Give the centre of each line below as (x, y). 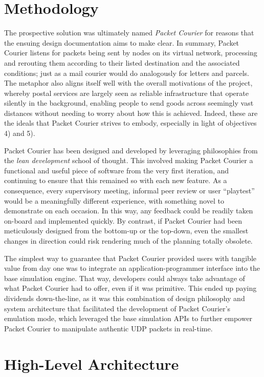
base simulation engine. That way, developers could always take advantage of (125, 278)
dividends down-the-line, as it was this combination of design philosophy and (125, 298)
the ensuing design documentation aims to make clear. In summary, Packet (122, 42)
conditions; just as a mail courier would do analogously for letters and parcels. (127, 73)
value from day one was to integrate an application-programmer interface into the (132, 268)
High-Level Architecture (92, 363)
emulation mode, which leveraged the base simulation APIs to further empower (128, 318)
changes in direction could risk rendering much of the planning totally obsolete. (128, 241)
